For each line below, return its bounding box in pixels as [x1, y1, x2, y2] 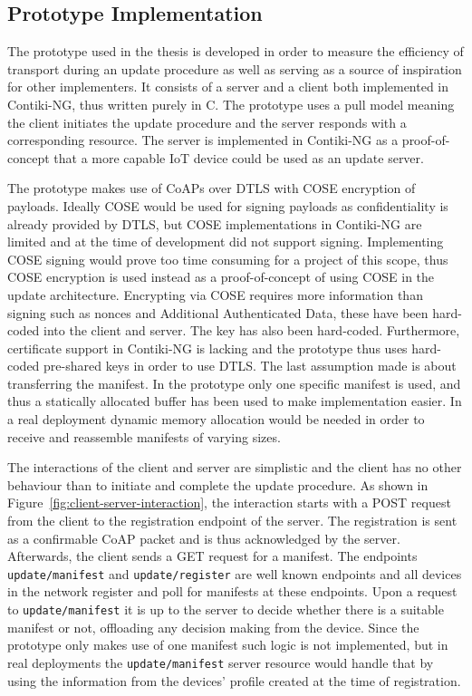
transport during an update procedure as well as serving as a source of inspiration [7, 59, 462, 78]
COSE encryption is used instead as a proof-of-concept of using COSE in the [7, 267, 435, 286]
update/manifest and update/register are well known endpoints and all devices [7, 564, 462, 583]
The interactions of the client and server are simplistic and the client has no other [7, 458, 462, 477]
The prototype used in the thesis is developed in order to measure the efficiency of [7, 42, 464, 61]
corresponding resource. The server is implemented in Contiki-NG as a [7, 130, 399, 150]
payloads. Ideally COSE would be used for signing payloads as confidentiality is [7, 196, 448, 215]
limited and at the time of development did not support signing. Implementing [7, 232, 444, 251]
